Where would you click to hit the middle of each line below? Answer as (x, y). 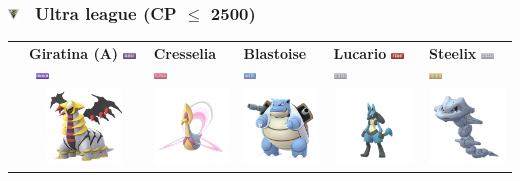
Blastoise (275, 52)
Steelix (452, 52)
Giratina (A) (74, 52)
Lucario (360, 52)
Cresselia (185, 52)
